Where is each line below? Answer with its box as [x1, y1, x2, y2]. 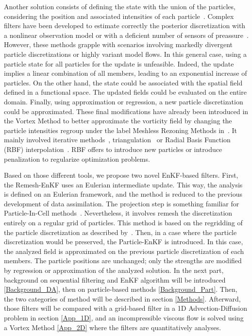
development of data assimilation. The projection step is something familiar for [4, 198, 239, 208]
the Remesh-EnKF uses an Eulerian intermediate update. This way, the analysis [4, 179, 243, 189]
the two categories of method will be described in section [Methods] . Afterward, [4, 293, 241, 303]
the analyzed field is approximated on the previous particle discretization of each [4, 246, 244, 256]
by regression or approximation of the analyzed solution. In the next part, [4, 265, 224, 275]
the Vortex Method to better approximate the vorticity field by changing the [4, 116, 232, 126]
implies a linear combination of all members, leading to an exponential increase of [4, 68, 247, 78]
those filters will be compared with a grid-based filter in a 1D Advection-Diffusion [4, 303, 247, 313]
